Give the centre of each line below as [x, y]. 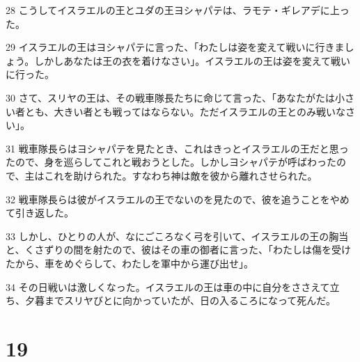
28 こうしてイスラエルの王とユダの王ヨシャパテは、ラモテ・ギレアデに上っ [178, 10]
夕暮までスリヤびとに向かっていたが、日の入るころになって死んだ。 [180, 300]
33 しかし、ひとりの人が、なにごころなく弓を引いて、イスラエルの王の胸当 [177, 236]
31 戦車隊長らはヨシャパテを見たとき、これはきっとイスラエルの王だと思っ [177, 148]
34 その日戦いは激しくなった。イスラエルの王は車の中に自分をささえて [168, 286]
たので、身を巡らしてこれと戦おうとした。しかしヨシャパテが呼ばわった [171, 162]
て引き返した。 [40, 213]
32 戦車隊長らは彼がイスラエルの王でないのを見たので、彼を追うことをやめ [178, 199]
